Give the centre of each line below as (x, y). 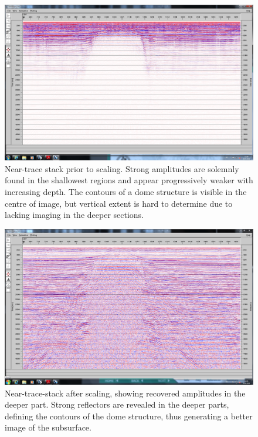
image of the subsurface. (48, 427)
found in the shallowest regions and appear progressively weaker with (129, 180)
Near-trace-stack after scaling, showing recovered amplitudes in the (125, 393)
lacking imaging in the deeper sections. (74, 215)
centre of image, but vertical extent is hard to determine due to (119, 203)
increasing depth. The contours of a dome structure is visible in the (126, 192)
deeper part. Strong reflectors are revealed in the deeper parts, (117, 404)
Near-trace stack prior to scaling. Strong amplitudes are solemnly (122, 168)
